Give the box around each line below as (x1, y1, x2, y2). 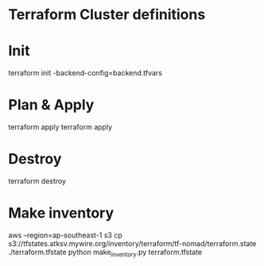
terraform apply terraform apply (8, 122, 113, 132)
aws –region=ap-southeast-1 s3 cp (8, 230, 123, 240)
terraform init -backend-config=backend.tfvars (8, 68, 163, 78)
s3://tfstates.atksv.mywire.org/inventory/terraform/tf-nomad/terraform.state (8, 238, 257, 248)
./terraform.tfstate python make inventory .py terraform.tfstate (8, 247, 203, 259)
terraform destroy (8, 176, 66, 186)
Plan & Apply (8, 96, 95, 114)
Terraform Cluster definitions (8, 6, 206, 24)
